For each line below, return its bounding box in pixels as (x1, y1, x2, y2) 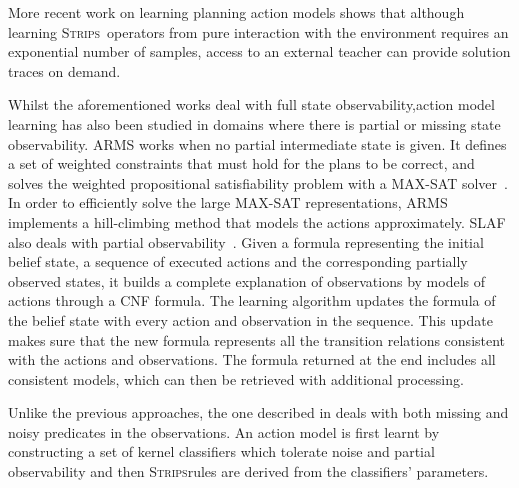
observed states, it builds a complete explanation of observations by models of (8, 270, 485, 291)
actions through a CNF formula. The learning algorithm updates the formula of (8, 290, 496, 311)
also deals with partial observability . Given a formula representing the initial (8, 231, 484, 252)
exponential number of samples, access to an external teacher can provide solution (8, 41, 511, 62)
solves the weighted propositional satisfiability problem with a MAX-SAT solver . (8, 172, 508, 193)
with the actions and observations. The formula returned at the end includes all (8, 349, 496, 370)
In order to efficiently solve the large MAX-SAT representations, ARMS (8, 192, 448, 213)
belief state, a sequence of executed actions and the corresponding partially (8, 251, 468, 272)
